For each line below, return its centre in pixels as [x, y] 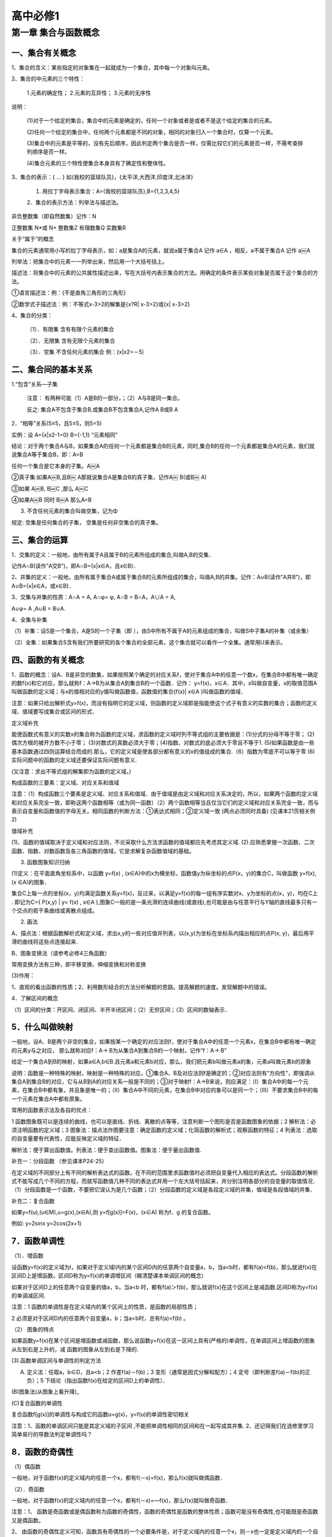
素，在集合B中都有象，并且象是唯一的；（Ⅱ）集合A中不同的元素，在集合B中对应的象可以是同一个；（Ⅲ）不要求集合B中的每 [165, 1090]
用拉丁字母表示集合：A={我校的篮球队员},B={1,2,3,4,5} [111, 191]
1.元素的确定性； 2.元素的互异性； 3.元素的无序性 [89, 93]
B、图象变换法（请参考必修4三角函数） [61, 953]
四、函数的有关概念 [48, 660]
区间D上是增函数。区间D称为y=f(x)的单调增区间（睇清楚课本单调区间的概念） [109, 1276]
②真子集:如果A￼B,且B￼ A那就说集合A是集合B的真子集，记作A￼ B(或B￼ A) [109, 477]
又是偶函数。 [28, 1520]
